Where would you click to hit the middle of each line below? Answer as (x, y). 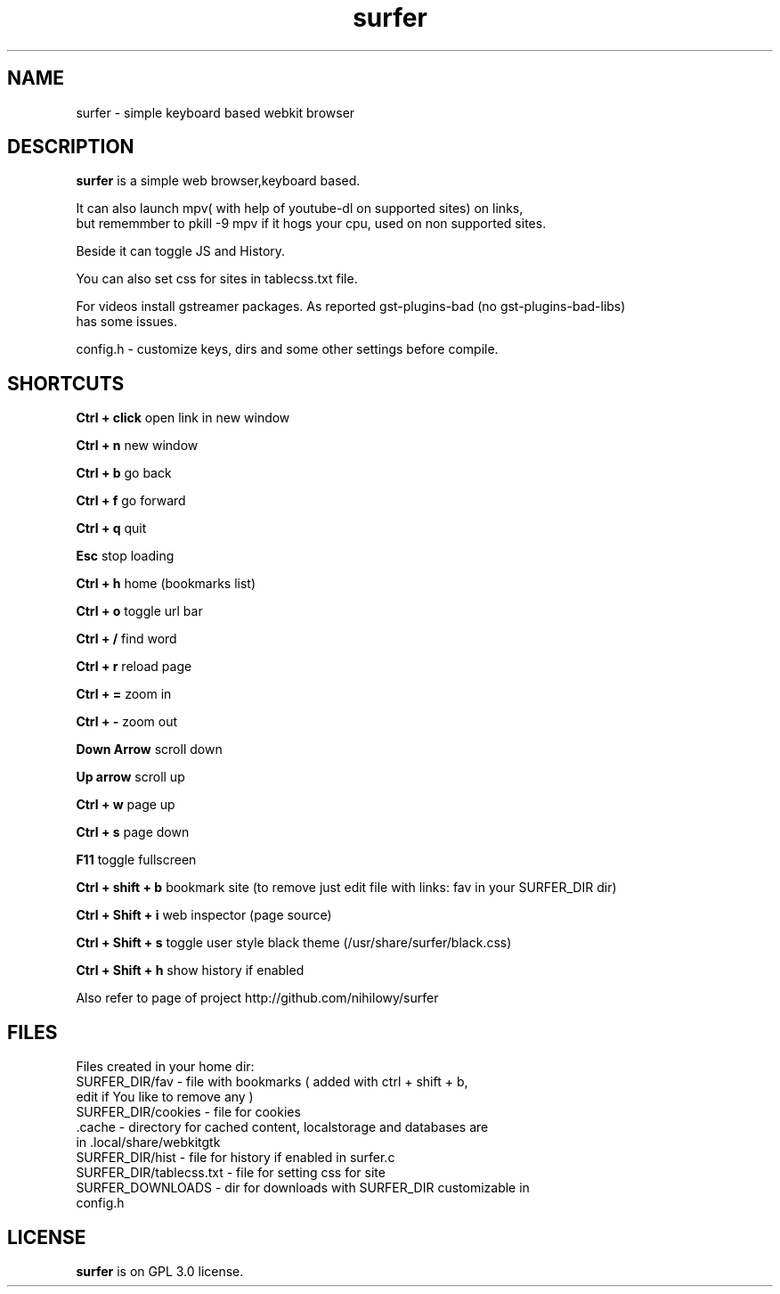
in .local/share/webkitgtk (148, 1142)
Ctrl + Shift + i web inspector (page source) (204, 915)
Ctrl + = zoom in (124, 694)
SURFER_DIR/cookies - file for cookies (188, 1112)
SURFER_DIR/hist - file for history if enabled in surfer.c (236, 1158)
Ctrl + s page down (133, 832)
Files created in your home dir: (165, 1067)
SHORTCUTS (66, 383)
